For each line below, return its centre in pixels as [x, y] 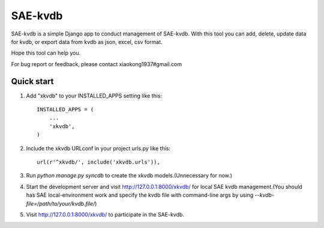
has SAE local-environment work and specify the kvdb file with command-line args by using [140, 195]
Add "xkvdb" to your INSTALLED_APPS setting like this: [94, 96]
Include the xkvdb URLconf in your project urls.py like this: [98, 148]
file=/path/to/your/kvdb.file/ [61, 203]
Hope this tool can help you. [46, 53]
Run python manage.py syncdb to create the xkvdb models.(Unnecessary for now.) [129, 176]
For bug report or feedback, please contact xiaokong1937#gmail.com [97, 64]
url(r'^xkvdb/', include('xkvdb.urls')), [98, 162]
